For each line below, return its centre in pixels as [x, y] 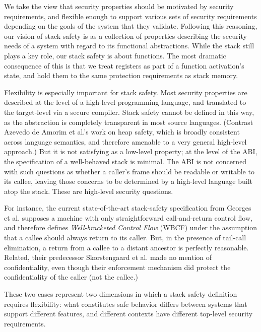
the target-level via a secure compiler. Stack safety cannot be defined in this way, [129, 112]
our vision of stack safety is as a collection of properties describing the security [125, 36]
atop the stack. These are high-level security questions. [89, 191]
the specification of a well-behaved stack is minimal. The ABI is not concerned [125, 161]
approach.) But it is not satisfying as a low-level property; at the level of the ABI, [131, 151]
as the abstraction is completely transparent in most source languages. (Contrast [129, 122]
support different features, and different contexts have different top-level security [128, 314]
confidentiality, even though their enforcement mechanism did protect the [117, 267]
